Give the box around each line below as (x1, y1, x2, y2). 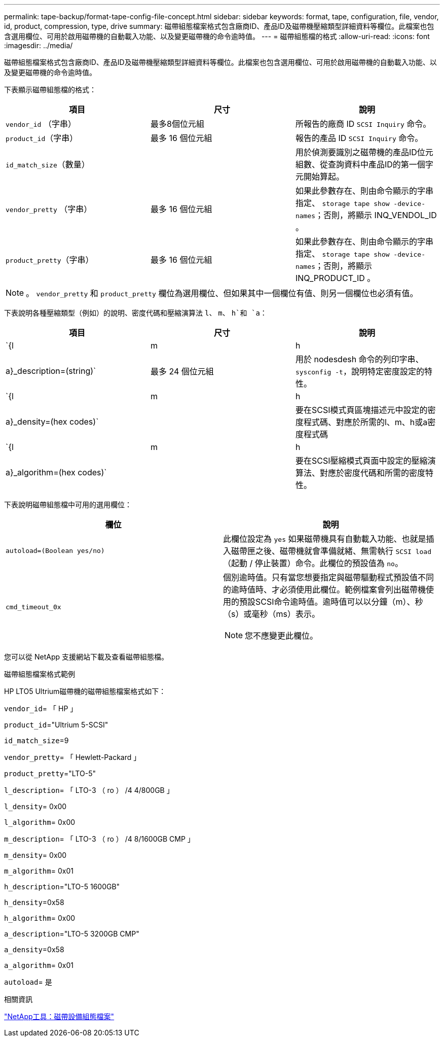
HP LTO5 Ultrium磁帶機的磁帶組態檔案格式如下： (4, 687, 166, 696)
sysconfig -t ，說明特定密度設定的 (295, 366, 424, 376)
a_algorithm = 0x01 (4, 961, 73, 969)
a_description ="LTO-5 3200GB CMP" (4, 929, 139, 938)
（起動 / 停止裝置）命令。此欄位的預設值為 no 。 (223, 558, 403, 568)
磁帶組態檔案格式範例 (4, 670, 75, 678)
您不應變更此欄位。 (245, 631, 318, 641)
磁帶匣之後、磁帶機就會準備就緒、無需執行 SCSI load (231, 546, 431, 556)
